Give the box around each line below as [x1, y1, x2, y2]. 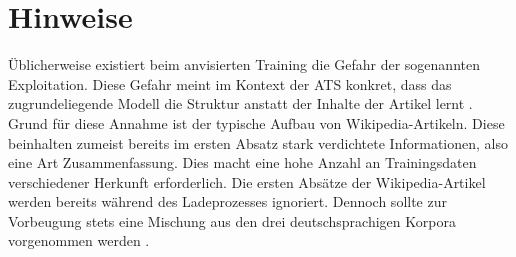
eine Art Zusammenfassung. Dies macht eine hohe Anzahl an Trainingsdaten [8, 152, 477, 173]
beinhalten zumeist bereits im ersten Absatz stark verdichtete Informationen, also [8, 132, 508, 153]
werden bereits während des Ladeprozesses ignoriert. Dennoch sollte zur [8, 191, 447, 212]
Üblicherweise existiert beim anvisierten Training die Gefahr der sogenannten [8, 54, 480, 75]
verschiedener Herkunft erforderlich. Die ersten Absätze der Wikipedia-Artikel [8, 171, 486, 192]
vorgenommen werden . [8, 230, 150, 251]
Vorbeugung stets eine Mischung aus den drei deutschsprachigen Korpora [8, 210, 456, 231]
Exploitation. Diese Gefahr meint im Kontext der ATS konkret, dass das [8, 73, 452, 94]
